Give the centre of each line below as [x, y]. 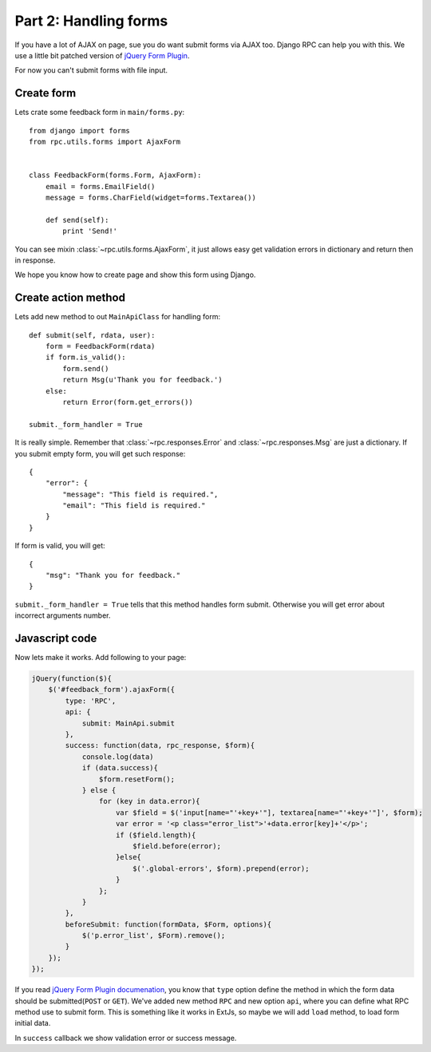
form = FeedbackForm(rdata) [100, 346]
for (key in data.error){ [149, 801]
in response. [35, 260]
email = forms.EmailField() [100, 186]
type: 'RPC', [91, 701]
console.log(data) [118, 757]
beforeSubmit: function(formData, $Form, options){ [168, 924]
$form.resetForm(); [137, 779]
